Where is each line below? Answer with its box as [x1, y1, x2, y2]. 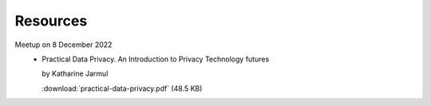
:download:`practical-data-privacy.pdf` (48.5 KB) [42, 84, 203, 93]
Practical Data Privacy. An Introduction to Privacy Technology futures [42, 54, 270, 64]
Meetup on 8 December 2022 [14, 40, 113, 49]
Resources [14, 12, 88, 29]
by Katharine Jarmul [42, 69, 109, 79]
